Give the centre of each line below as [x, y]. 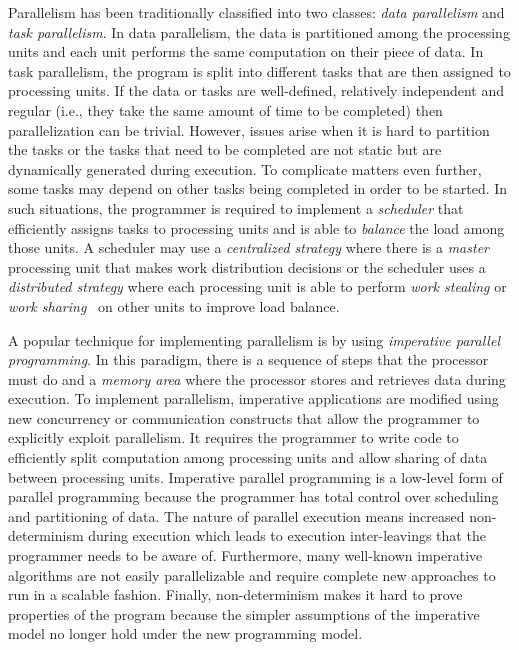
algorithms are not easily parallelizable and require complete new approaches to [252, 574]
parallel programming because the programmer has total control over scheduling [253, 496]
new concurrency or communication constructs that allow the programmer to [244, 417]
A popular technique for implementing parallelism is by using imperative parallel [254, 339]
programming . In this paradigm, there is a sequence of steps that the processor [248, 359]
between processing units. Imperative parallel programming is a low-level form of [255, 476]
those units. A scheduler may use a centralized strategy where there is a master [248, 247]
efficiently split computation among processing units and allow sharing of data [248, 457]
